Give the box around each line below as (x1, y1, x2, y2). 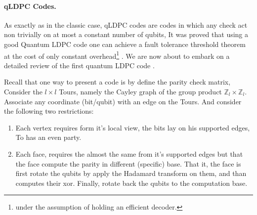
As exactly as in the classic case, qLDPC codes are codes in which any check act (4, 19, 248, 30)
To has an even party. (15, 132, 82, 142)
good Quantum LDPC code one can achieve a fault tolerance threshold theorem (4, 39, 246, 49)
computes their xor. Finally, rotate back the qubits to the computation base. (15, 177, 248, 188)
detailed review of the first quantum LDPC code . (4, 60, 155, 70)
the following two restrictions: (4, 106, 94, 116)
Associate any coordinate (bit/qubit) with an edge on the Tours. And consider (4, 96, 242, 106)
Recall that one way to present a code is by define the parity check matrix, (4, 77, 231, 87)
